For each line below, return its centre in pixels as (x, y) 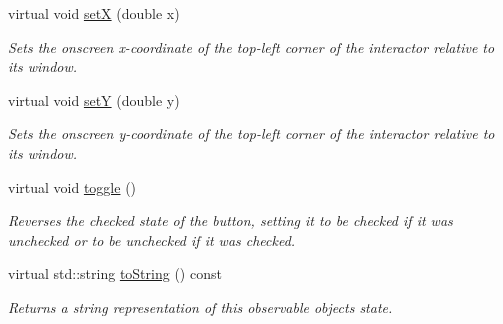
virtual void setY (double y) (94, 99)
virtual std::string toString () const (115, 273)
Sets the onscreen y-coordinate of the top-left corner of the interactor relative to (251, 133)
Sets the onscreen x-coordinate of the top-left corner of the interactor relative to (251, 46)
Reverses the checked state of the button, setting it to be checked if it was (230, 220)
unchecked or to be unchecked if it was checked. (152, 239)
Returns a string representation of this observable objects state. (200, 306)
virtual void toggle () (72, 186)
